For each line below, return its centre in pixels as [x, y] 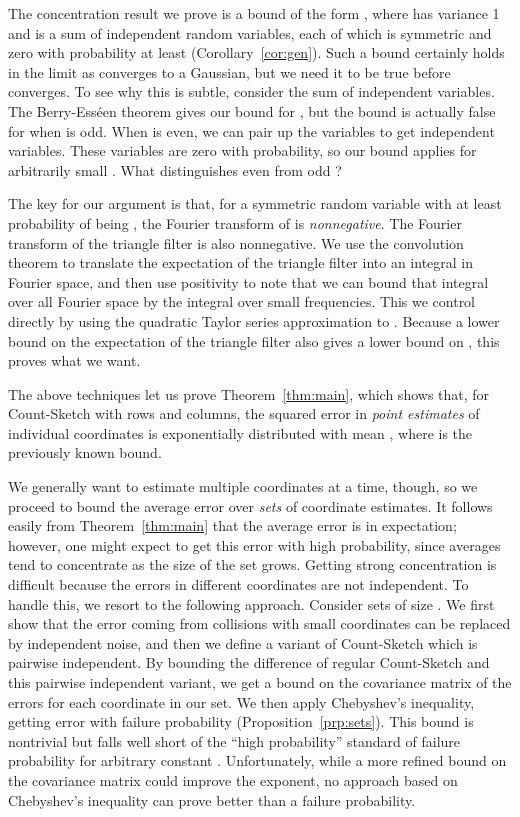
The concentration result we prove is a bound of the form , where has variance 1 [254, 13]
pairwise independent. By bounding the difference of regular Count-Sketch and [249, 662]
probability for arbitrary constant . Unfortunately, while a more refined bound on [257, 760]
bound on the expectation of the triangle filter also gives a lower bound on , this [254, 340]
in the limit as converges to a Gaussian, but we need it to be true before [229, 71]
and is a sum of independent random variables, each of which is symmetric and [250, 32]
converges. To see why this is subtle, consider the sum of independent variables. [251, 91]
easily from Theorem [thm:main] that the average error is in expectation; [232, 525]
